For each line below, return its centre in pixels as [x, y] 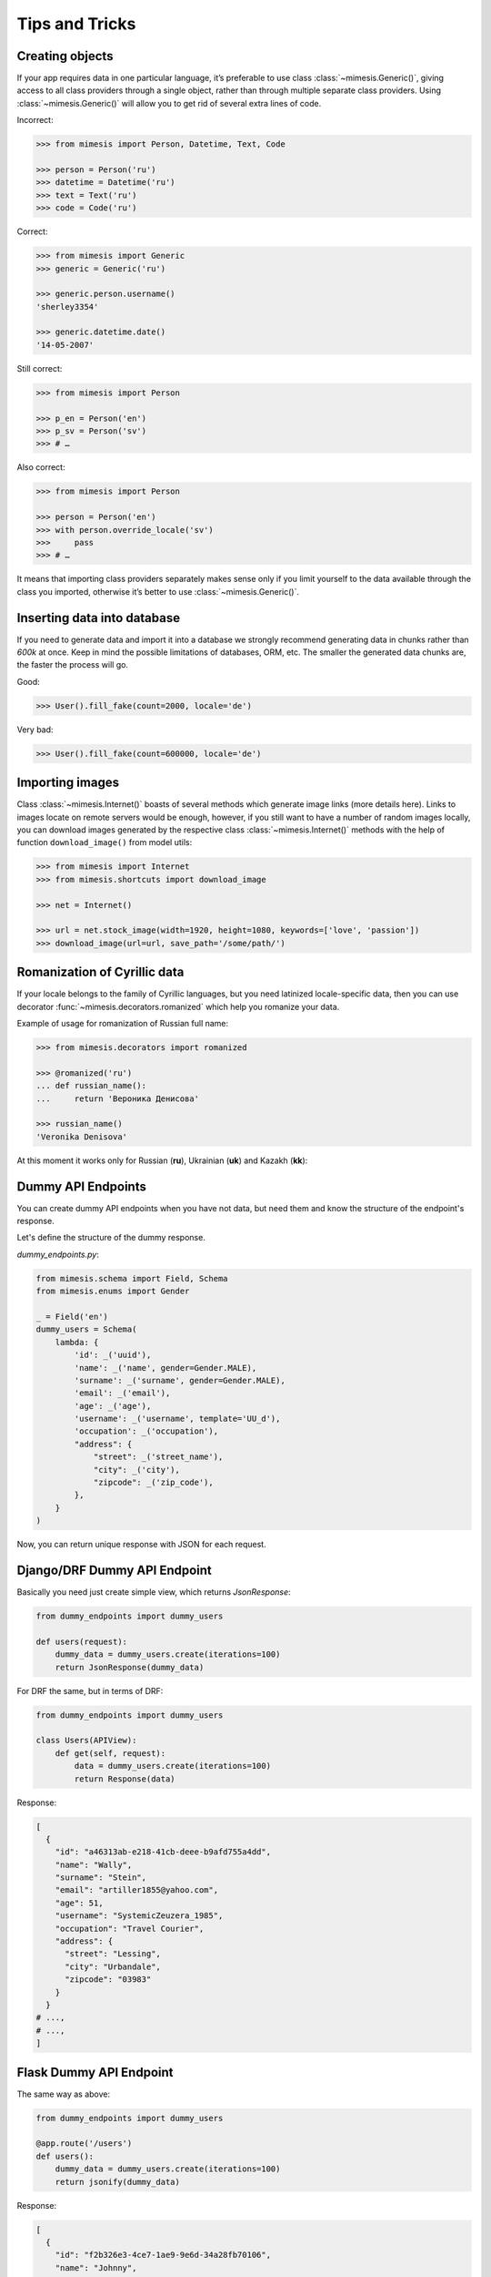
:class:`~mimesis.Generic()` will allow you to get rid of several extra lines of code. [169, 103]
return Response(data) [125, 1779]
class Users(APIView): [86, 1741]
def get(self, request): [110, 1753]
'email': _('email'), [122, 1393]
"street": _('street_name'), [158, 1457]
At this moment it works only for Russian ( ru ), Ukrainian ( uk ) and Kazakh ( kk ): [162, 1160]
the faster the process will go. [73, 665]
